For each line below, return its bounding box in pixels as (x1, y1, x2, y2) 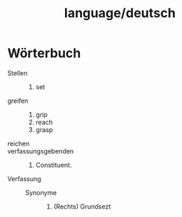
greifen (7, 96, 29, 105)
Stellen (7, 69, 28, 77)
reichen (7, 139, 30, 148)
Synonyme (25, 188, 57, 197)
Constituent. (35, 161, 72, 169)
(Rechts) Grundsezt (53, 202, 111, 211)
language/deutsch (64, 5, 176, 21)
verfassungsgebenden (7, 146, 74, 155)
